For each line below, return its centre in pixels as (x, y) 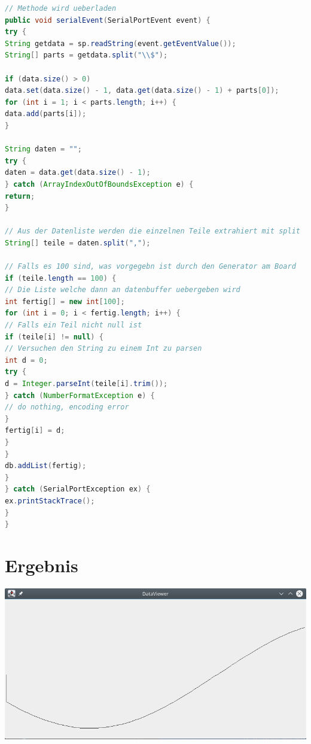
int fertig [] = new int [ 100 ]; (65, 301)
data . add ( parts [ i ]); (46, 114)
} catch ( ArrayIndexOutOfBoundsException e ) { (99, 184)
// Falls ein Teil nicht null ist (74, 325)
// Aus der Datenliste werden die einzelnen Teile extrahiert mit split (153, 231)
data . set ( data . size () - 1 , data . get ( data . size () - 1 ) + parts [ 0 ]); (142, 91)
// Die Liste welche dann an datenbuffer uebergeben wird (123, 290)
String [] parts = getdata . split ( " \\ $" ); (86, 55)
